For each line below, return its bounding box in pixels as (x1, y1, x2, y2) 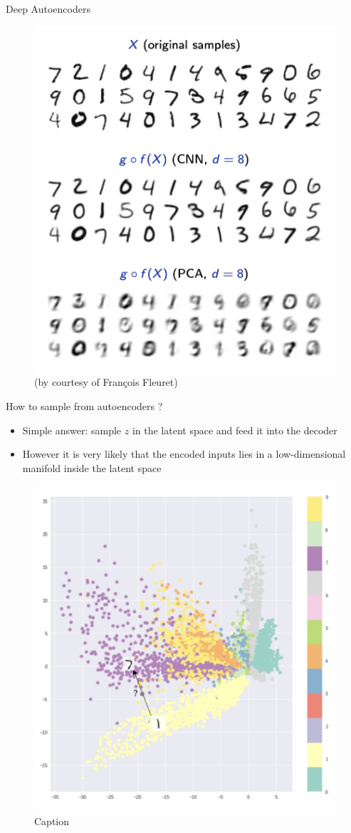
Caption (34, 813, 70, 828)
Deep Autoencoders (6, 1, 90, 16)
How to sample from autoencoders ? (6, 398, 163, 413)
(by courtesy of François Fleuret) (34, 374, 178, 389)
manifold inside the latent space (22, 460, 162, 475)
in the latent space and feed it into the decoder (132, 422, 337, 437)
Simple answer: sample (22, 422, 122, 437)
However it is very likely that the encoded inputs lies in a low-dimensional (22, 446, 346, 461)
